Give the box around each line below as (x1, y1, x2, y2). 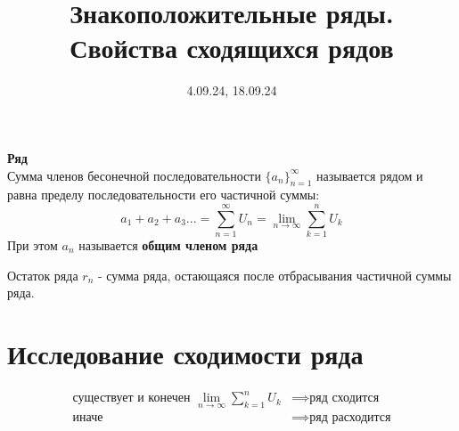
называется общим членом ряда (78, 236, 258, 255)
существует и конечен (72, 392, 191, 405)
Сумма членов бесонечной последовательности (7, 166, 261, 184)
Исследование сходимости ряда (7, 335, 364, 371)
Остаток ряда (7, 265, 78, 284)
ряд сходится (309, 392, 380, 405)
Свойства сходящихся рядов (70, 29, 394, 66)
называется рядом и (316, 166, 423, 184)
